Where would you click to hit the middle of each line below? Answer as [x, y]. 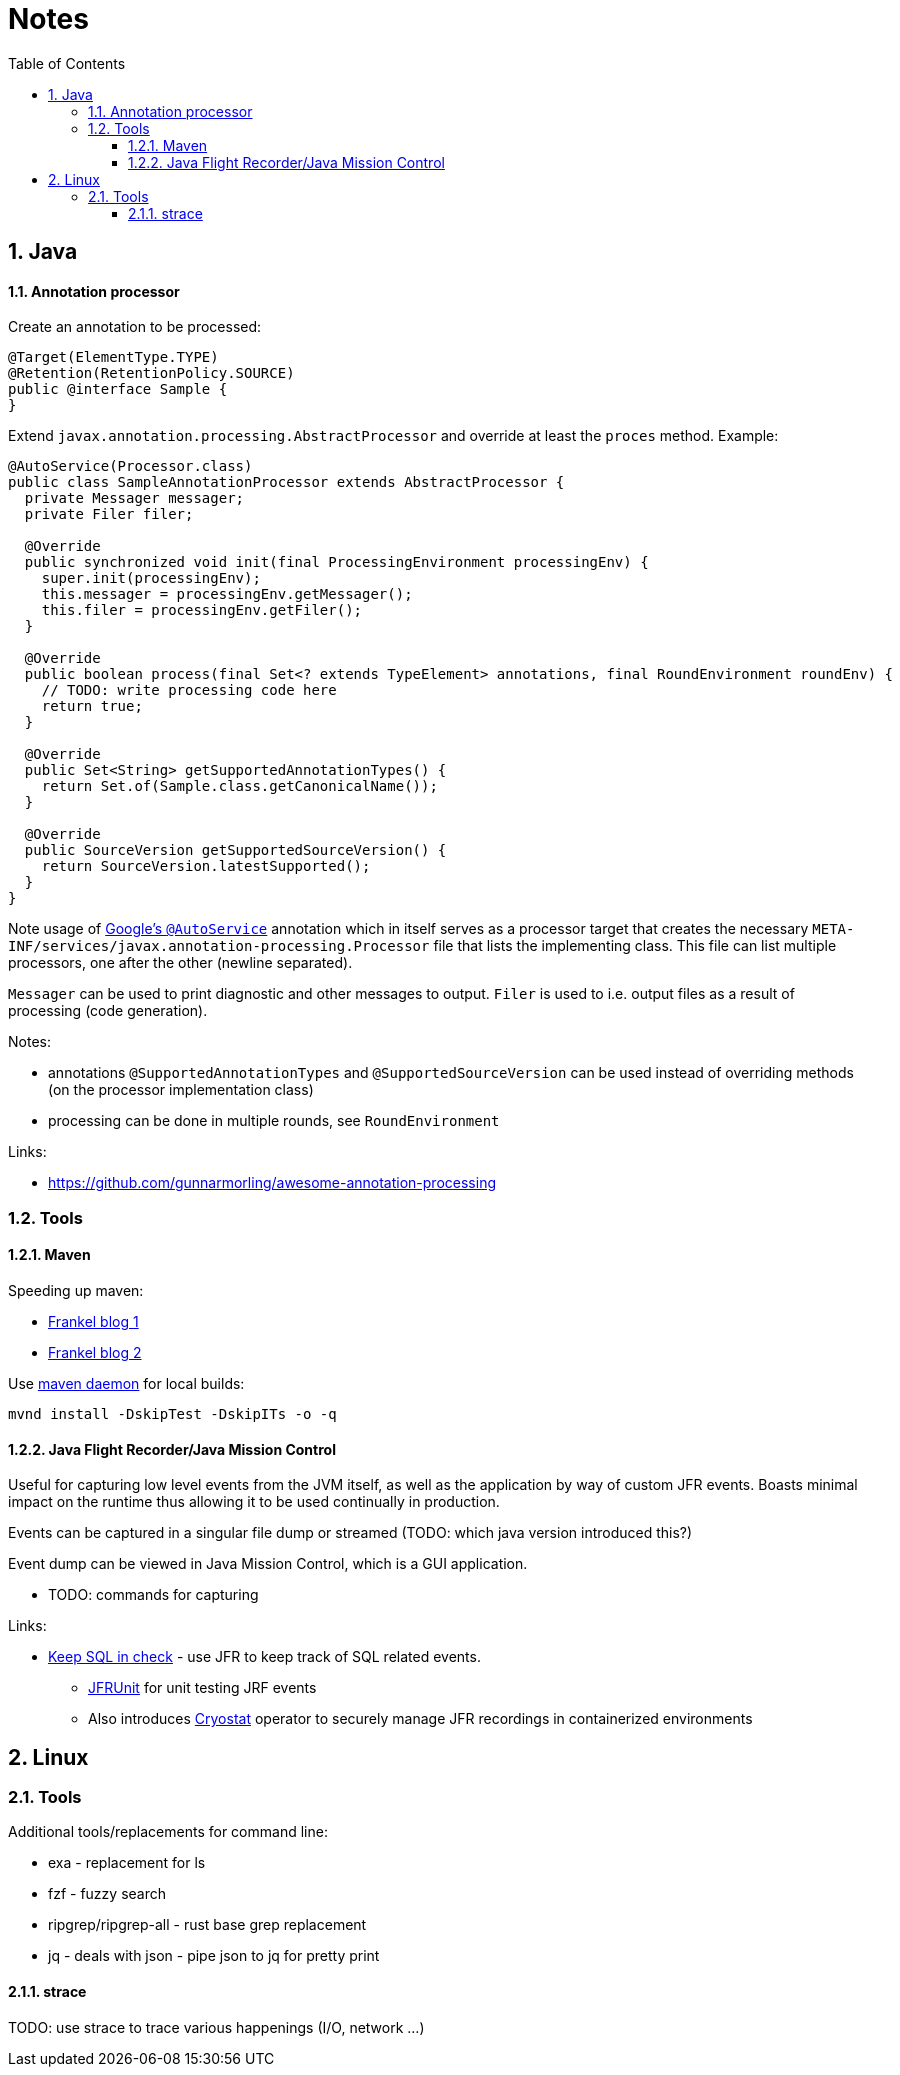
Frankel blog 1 [93, 1321]
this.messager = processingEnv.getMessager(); [227, 594]
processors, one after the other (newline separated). [180, 963]
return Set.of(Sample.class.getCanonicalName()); [239, 786]
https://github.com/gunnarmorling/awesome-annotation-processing [272, 1183]
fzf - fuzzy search [107, 1894]
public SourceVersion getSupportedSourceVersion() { [235, 850]
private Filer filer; [109, 514]
